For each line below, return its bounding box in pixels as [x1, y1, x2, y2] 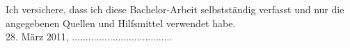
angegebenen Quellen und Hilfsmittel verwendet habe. [6, 15, 236, 30]
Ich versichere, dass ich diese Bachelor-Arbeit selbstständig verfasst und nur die [6, 2, 344, 16]
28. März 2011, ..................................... [6, 29, 173, 44]
